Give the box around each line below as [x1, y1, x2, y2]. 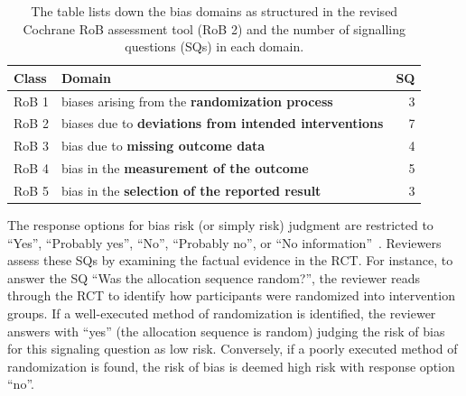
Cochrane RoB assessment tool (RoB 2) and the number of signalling [23, 19, 405, 38]
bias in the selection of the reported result [61, 181, 322, 199]
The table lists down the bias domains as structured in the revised [31, 2, 398, 20]
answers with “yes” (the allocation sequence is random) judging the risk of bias [7, 321, 445, 340]
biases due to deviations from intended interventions [61, 114, 384, 133]
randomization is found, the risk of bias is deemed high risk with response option [7, 356, 455, 375]
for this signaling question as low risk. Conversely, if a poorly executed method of [7, 339, 458, 358]
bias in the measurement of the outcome [61, 159, 309, 178]
